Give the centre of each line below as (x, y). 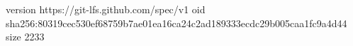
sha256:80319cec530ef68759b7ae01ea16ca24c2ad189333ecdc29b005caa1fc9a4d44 (176, 23)
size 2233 (25, 37)
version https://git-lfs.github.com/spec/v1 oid (106, 9)
